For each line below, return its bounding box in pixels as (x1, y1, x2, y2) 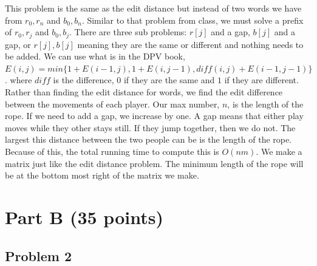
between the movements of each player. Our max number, (5, 97, 220, 110)
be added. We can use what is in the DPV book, (5, 50, 185, 63)
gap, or (5, 38, 31, 50)
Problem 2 (5, 246, 72, 265)
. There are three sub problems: (69, 26, 187, 38)
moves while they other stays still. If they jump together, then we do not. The (5, 121, 296, 134)
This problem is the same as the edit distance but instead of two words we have (5, 2, 302, 14)
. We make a (256, 145, 302, 157)
